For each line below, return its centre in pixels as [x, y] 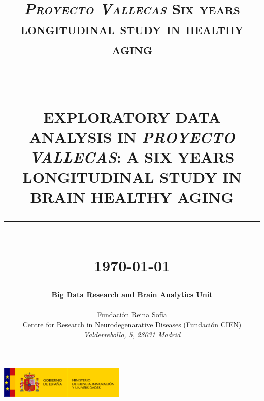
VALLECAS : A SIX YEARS [132, 157]
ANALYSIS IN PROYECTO [132, 137]
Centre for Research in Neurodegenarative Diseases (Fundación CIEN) [132, 325]
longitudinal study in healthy [132, 28]
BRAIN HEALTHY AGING [132, 196]
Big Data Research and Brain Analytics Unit [132, 295]
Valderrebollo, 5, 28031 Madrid [132, 334]
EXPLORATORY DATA [132, 117]
